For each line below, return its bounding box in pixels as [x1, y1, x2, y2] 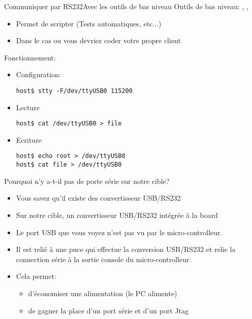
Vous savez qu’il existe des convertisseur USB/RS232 [16, 193, 181, 203]
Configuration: [16, 69, 61, 80]
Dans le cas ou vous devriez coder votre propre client [16, 35, 181, 46]
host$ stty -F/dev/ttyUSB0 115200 [16, 87, 133, 94]
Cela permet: [16, 271, 56, 281]
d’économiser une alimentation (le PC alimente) [28, 288, 177, 298]
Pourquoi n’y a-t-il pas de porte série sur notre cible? [4, 175, 170, 186]
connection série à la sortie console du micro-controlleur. [16, 253, 192, 264]
